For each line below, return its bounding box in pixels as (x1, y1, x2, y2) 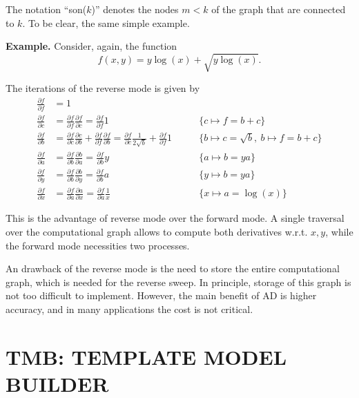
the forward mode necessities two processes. (6, 238, 190, 252)
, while (325, 225, 353, 239)
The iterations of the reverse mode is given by (6, 81, 200, 95)
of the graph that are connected (211, 2, 346, 16)
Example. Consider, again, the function (6, 39, 177, 53)
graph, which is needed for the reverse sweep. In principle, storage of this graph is (6, 274, 351, 289)
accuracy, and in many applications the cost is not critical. (6, 302, 253, 316)
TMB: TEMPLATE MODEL (6, 342, 287, 370)
